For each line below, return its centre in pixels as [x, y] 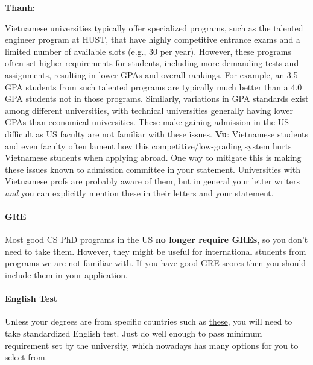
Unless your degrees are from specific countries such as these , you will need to [149, 321]
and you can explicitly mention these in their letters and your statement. [139, 192]
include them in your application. [66, 275]
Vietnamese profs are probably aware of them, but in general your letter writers [153, 181]
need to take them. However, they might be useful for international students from [156, 251]
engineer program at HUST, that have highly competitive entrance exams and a [153, 39]
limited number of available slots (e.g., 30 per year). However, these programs [148, 51]
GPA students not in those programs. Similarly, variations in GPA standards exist [157, 98]
